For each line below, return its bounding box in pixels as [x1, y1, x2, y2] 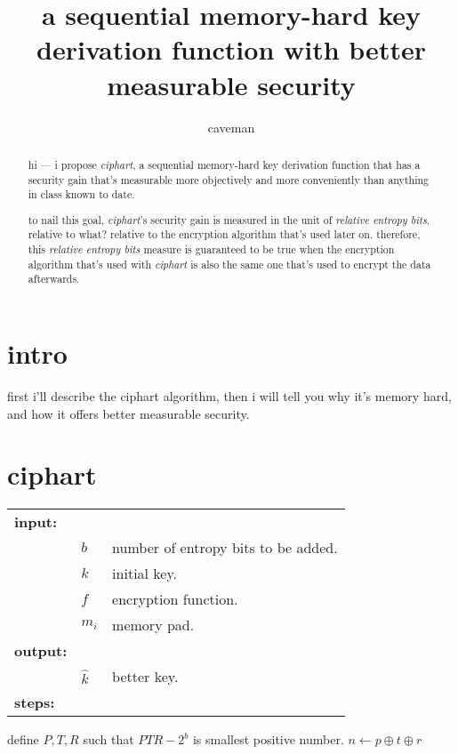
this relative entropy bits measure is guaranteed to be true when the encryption [28, 242, 395, 257]
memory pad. [112, 614, 195, 636]
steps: [14, 692, 55, 713]
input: [14, 511, 58, 533]
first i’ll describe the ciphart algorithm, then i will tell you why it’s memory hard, [7, 386, 452, 405]
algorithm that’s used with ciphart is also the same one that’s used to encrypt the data [28, 256, 431, 271]
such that [83, 730, 134, 749]
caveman [207, 117, 255, 136]
